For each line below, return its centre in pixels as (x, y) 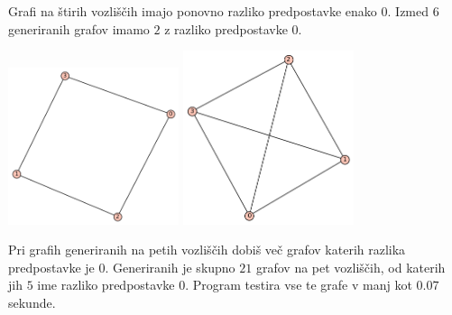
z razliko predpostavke (226, 28)
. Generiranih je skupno (170, 267)
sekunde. (32, 302)
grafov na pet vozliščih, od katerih (351, 267)
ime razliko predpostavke (106, 285)
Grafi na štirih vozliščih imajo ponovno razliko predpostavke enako (193, 11)
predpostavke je (51, 267)
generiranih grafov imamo (79, 28)
